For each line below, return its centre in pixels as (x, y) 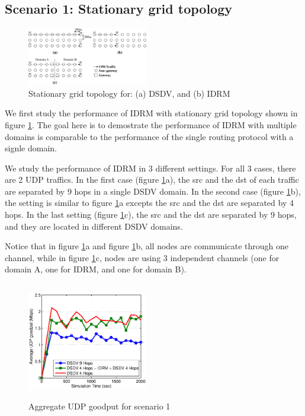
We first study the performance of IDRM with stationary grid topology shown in (151, 113)
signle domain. (31, 148)
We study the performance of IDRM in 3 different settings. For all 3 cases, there (150, 168)
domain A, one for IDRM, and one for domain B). (96, 269)
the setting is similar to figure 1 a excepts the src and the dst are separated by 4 (149, 203)
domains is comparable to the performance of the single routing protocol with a (149, 136)
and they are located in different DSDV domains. (94, 226)
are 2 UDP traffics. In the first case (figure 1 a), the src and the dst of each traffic (152, 180)
